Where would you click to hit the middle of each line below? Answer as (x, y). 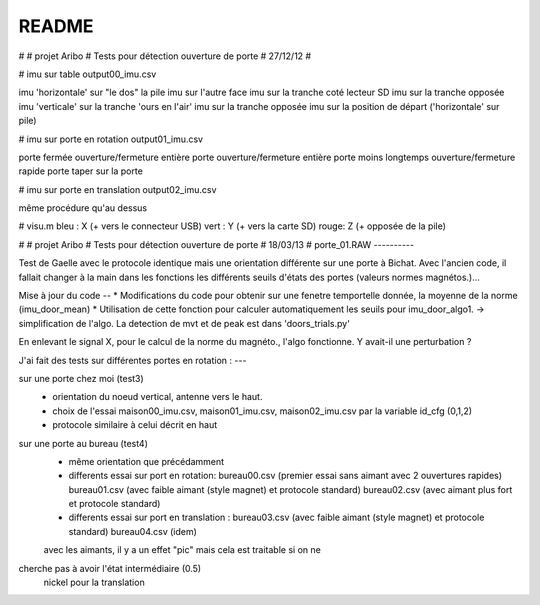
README (56, 26)
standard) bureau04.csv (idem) (132, 531)
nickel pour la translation (94, 582)
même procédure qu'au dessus (83, 208)
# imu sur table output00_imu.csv (87, 74)
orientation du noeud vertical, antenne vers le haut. (157, 397)
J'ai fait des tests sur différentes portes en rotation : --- (132, 360)
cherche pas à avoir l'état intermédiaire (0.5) (110, 568)
